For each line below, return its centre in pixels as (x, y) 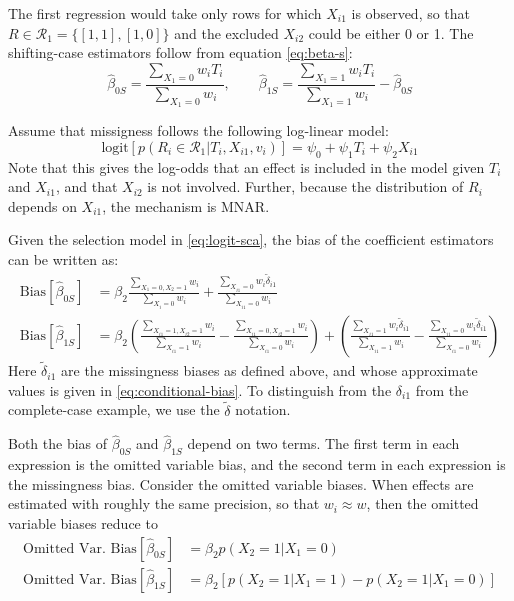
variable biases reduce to (83, 522)
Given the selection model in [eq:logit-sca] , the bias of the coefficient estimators (251, 239)
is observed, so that (411, 13)
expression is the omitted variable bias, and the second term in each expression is (257, 464)
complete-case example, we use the (114, 409)
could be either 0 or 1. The (391, 32)
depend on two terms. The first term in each (323, 443)
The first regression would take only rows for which (165, 13)
